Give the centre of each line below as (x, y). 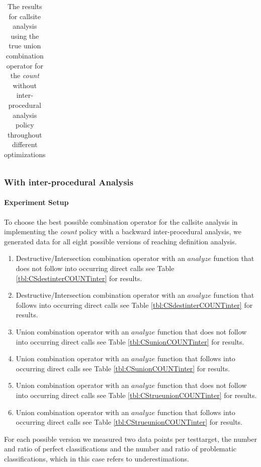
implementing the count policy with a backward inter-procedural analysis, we (123, 231)
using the (25, 36)
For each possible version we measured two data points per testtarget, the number (130, 439)
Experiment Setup (36, 202)
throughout (25, 134)
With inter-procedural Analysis (69, 182)
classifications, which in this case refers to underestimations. (97, 458)
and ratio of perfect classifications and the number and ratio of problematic (120, 449)
